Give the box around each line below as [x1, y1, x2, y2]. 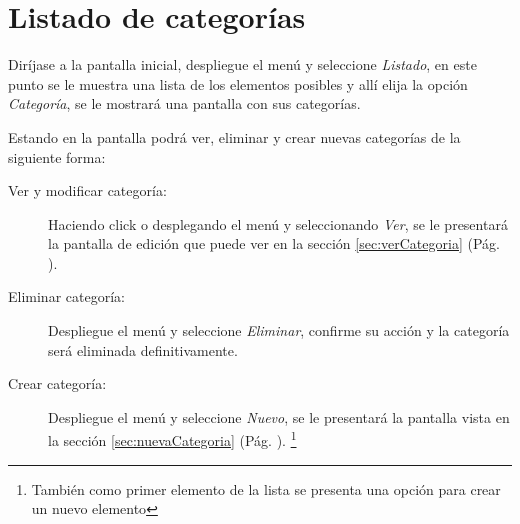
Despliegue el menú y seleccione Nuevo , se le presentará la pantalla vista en [48, 406, 510, 427]
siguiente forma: [8, 146, 106, 167]
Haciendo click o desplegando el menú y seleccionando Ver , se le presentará [48, 213, 508, 234]
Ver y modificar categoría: [8, 180, 167, 201]
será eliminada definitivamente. [48, 339, 238, 360]
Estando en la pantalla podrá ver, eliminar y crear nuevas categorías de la [8, 126, 461, 147]
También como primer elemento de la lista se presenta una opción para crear [31, 478, 501, 499]
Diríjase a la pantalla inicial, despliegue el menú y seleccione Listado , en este [8, 54, 477, 75]
